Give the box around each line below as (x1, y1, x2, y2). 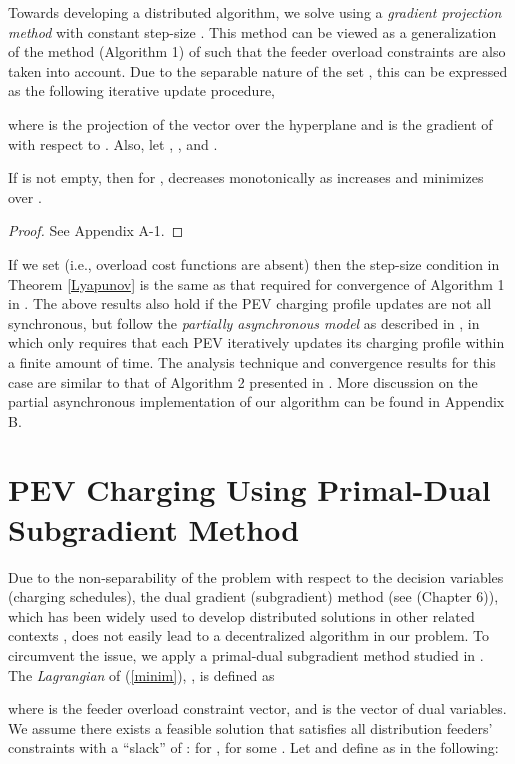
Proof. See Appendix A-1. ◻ (8, 220, 184, 241)
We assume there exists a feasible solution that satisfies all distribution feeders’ (8, 717, 493, 738)
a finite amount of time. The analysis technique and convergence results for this (8, 351, 496, 372)
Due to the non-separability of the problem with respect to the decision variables (8, 566, 504, 587)
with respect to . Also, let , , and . (8, 133, 218, 154)
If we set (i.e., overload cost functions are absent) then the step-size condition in (8, 253, 500, 274)
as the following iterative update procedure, (8, 80, 275, 101)
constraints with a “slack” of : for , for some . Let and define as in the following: (8, 737, 499, 758)
